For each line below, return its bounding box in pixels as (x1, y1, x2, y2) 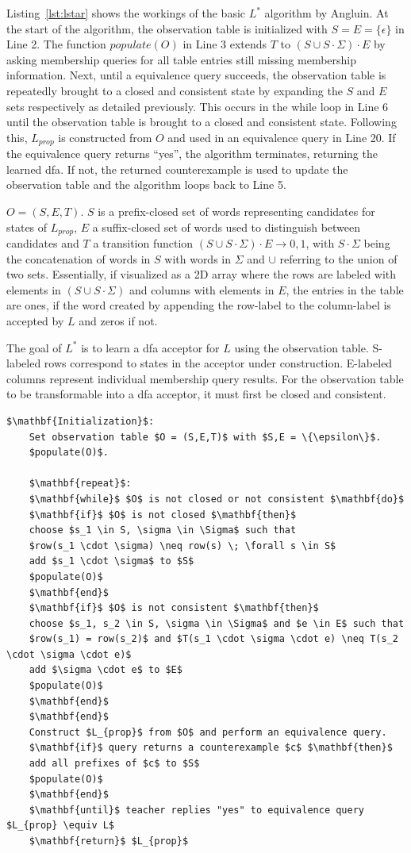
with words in (164, 250, 232, 267)
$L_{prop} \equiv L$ (6, 820, 115, 832)
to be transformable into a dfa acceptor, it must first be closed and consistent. (6, 386, 386, 402)
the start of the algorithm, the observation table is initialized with (6, 20, 328, 37)
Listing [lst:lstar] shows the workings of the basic (6, 5, 246, 21)
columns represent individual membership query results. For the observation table (6, 370, 404, 386)
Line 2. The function (6, 36, 106, 52)
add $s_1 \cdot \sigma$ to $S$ (29, 555, 194, 567)
